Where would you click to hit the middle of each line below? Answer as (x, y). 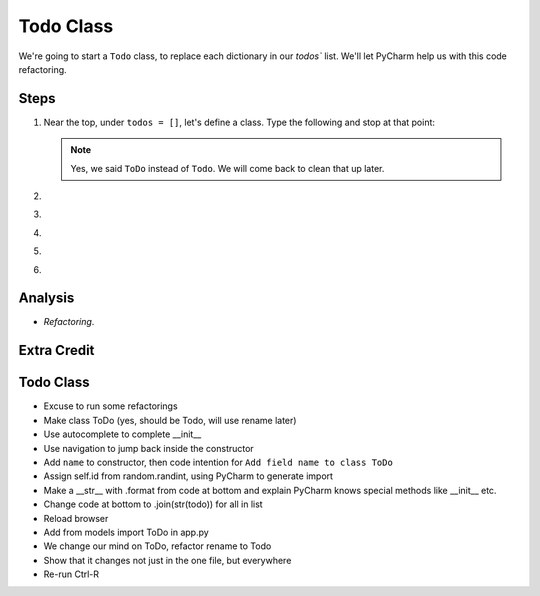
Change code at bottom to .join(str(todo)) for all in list (153, 504)
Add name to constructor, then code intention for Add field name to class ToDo (218, 462)
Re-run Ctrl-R (71, 574)
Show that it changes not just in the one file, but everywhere (167, 560)
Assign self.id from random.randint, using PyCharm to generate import (188, 476)
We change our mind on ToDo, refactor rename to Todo (157, 546)
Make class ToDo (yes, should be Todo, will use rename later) (170, 420)
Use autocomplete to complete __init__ (122, 434)
